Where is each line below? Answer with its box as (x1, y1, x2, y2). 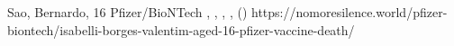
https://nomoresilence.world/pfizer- (251, 3, 448, 21)
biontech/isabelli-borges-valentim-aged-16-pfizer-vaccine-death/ (7, 20, 355, 39)
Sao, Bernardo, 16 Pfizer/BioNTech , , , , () (7, 3, 248, 21)
